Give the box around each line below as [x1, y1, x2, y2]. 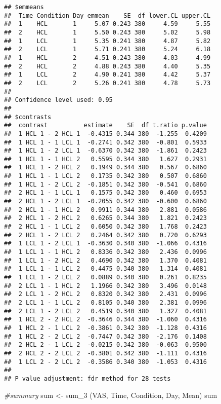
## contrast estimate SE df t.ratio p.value [4, 122, 207, 129]
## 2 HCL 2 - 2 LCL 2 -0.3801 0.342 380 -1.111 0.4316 [4, 349, 207, 357]
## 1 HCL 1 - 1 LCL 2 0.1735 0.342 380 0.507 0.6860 [4, 172, 207, 180]
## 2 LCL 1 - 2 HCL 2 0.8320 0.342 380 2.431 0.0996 [4, 290, 207, 298]
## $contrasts [4, 113, 52, 121]
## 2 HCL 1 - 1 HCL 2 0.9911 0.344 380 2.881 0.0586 [4, 206, 207, 213]
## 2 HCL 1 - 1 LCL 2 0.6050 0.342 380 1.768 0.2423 [4, 223, 207, 231]
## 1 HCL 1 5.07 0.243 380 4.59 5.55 [4, 20, 211, 28]
